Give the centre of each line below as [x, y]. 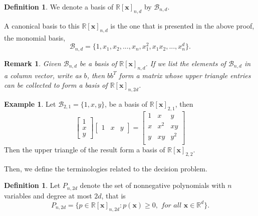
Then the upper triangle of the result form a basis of [85, 149]
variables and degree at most [48, 195]
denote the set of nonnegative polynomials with [153, 185]
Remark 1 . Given [33, 63]
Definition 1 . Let [32, 185]
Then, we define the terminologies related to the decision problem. [106, 168]
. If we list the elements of [186, 63]
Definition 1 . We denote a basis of [59, 7]
